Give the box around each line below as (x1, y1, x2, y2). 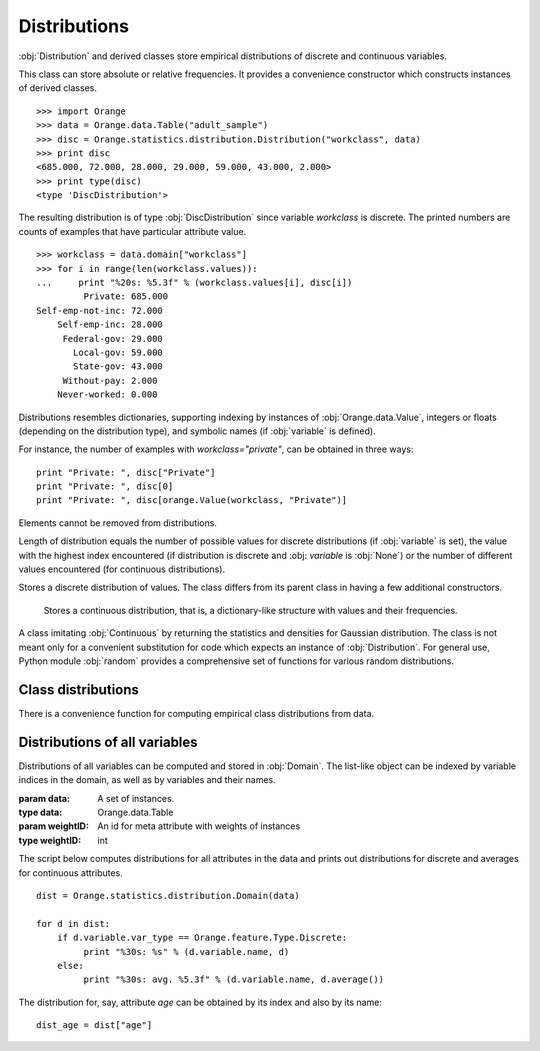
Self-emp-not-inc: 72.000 (36, 305, 164, 316)
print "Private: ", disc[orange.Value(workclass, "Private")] (36, 495, 348, 506)
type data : (18, 806, 63, 818)
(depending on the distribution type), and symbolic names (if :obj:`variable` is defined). (18, 425, 376, 437)
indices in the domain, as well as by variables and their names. (18, 774, 276, 786)
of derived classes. (18, 82, 97, 94)
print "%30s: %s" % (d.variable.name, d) (83, 946, 290, 957)
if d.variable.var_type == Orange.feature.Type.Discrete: (56, 932, 348, 944)
